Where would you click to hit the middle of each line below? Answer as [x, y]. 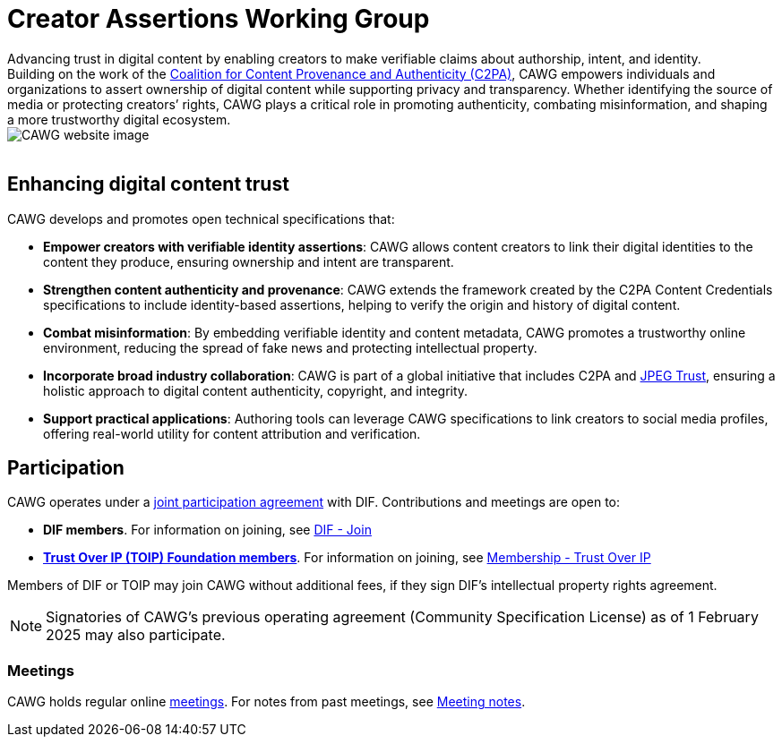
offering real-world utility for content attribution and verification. [232, 433]
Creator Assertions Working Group [219, 19]
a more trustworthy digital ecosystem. [119, 119]
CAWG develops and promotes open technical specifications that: [201, 218]
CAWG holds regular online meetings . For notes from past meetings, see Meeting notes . [266, 702]
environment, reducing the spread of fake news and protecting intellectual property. [290, 347]
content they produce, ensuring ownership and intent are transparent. [249, 261]
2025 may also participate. [136, 635]
